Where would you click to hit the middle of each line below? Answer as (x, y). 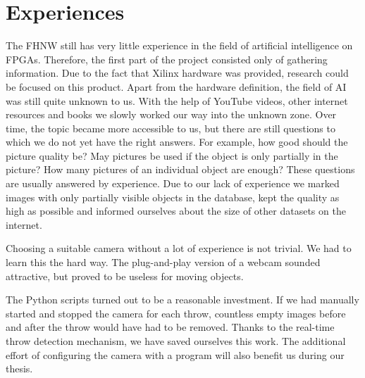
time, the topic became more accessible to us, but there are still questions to (171, 128)
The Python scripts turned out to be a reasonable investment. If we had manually (182, 300)
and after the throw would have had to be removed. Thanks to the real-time (170, 327)
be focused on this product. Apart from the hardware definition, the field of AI (176, 86)
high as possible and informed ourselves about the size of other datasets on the (176, 211)
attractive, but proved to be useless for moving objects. (125, 276)
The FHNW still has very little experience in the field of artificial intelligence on (179, 45)
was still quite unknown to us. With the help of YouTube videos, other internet (177, 100)
